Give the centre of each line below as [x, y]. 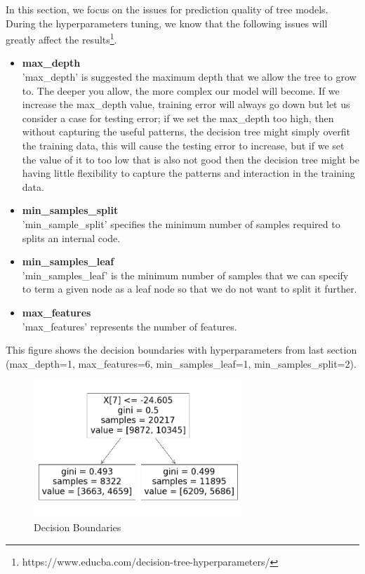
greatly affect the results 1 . [61, 38]
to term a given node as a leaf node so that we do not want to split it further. [190, 289]
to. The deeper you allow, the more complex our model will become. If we [181, 90]
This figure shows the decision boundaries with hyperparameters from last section [181, 350]
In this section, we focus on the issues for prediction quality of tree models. [167, 9]
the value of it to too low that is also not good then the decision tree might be [191, 159]
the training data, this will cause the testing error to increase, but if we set [183, 145]
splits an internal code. [71, 238]
